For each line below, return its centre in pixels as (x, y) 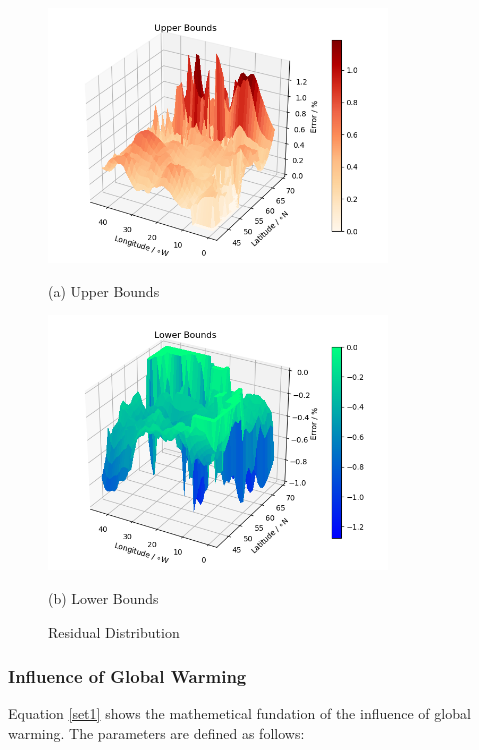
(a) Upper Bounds (104, 290)
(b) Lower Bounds (103, 598)
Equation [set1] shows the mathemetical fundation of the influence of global (239, 713)
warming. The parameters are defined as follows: (156, 733)
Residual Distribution (114, 631)
